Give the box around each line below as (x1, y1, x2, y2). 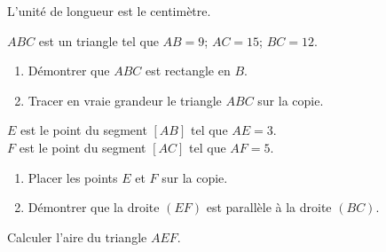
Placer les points (28, 168, 118, 186)
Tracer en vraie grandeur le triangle (28, 91, 222, 109)
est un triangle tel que (38, 31, 159, 50)
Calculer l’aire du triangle (7, 227, 147, 246)
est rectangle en (145, 61, 231, 80)
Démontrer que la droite (28, 198, 160, 217)
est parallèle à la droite (206, 198, 332, 217)
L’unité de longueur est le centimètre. (7, 2, 211, 20)
